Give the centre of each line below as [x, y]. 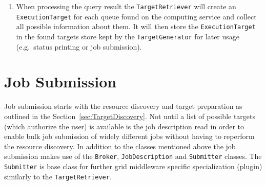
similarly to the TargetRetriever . [58, 176]
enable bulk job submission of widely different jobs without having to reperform [129, 136]
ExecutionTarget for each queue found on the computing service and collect [136, 16]
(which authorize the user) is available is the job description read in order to [124, 126]
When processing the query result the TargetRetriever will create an [126, 6]
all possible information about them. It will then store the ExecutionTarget [136, 26]
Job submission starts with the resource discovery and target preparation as [123, 106]
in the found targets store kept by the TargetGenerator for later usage [128, 36]
